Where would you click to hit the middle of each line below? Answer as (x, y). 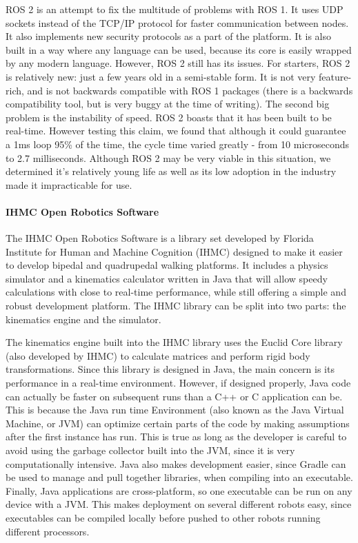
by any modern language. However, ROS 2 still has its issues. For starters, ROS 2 (178, 63)
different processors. (48, 531)
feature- (335, 76)
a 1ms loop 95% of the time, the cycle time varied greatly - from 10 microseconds (178, 144)
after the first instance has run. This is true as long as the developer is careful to (176, 437)
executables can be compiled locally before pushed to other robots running (163, 517)
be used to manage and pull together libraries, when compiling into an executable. (179, 477)
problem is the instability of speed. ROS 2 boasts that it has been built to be (169, 117)
